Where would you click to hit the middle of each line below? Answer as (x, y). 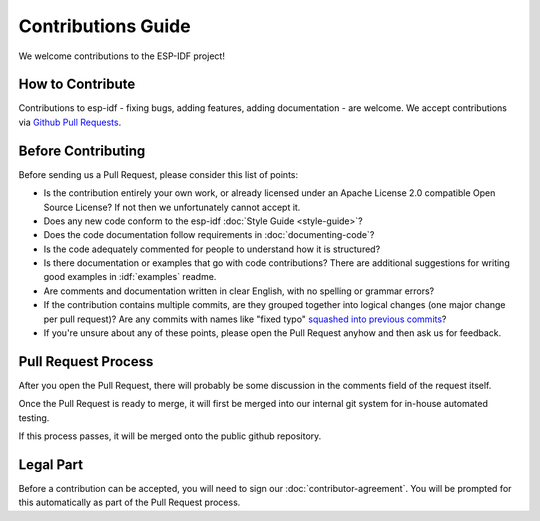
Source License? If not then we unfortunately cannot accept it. (172, 207)
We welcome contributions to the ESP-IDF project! (121, 56)
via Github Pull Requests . (70, 122)
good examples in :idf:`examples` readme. (130, 277)
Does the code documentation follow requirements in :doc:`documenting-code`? (209, 235)
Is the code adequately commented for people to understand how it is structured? (212, 249)
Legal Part (51, 464)
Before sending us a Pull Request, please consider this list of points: (158, 174)
